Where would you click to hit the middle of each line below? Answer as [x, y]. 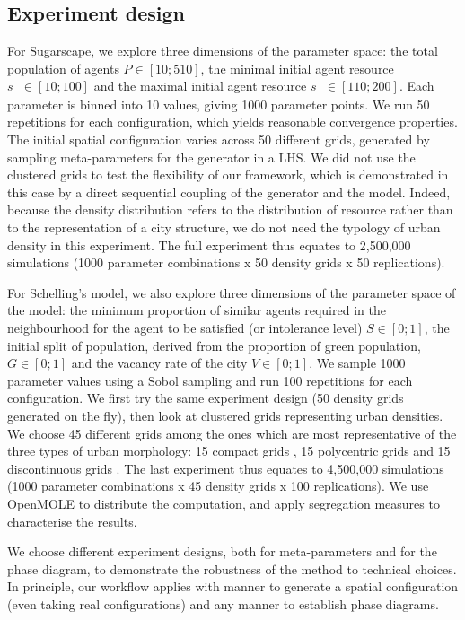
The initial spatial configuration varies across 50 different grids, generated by [219, 140]
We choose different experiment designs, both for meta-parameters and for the [222, 551]
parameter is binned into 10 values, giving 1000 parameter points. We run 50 [219, 104]
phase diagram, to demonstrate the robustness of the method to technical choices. [232, 568]
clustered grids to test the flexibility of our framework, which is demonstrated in [228, 175]
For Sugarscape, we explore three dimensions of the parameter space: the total [223, 51]
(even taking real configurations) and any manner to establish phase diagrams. [223, 603]
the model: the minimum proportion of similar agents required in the [197, 310]
